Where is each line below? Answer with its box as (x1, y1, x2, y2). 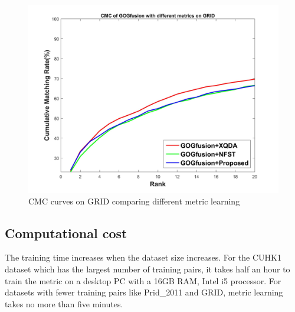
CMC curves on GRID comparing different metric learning (28, 194, 240, 207)
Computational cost (5, 223, 127, 242)
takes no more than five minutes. (5, 297, 123, 310)
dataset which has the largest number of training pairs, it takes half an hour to (5, 262, 290, 275)
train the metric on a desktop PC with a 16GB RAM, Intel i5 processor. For (5, 274, 281, 287)
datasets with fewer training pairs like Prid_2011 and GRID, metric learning (5, 286, 283, 298)
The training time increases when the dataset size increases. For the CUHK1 (5, 251, 281, 264)
